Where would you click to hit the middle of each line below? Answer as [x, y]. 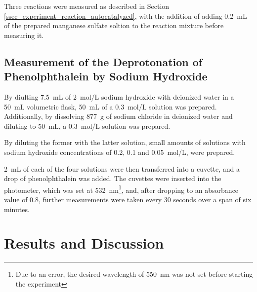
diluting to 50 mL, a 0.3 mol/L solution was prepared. [87, 126]
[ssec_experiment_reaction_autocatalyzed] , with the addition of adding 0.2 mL [126, 16]
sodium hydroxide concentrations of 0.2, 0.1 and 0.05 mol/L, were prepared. [120, 152]
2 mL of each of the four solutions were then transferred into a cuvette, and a [122, 168]
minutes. [17, 209]
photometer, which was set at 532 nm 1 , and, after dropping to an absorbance [121, 189]
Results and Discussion [84, 243]
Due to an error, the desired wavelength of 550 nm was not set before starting [134, 274]
